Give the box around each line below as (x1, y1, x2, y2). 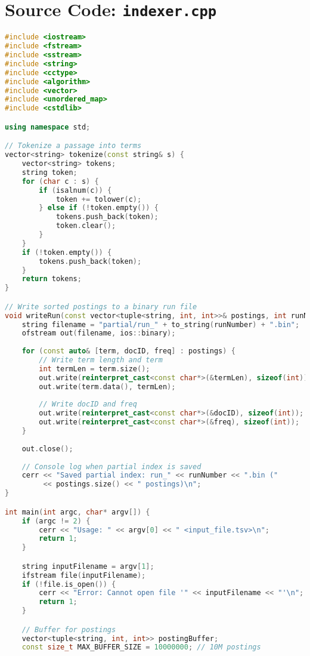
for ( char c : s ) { (21, 177, 99, 186)
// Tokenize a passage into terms (5, 141, 142, 150)
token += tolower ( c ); (55, 195, 142, 204)
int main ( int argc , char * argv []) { (5, 507, 150, 516)
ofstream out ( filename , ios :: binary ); (21, 329, 176, 338)
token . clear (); (55, 221, 116, 230)
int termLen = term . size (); (39, 364, 150, 373)
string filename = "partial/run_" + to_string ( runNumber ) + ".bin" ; (21, 320, 300, 329)
